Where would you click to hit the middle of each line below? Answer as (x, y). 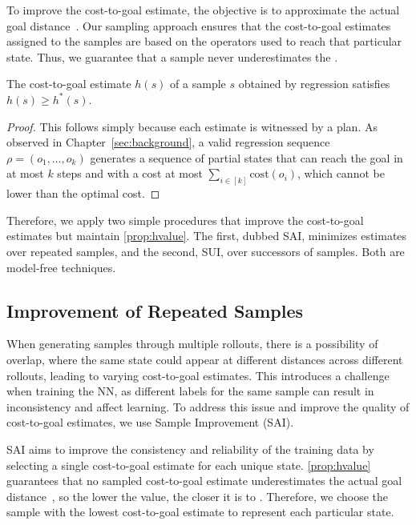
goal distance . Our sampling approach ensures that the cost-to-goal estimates (199, 25)
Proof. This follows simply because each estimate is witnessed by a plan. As (192, 126)
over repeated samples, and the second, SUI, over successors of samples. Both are (206, 251)
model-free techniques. (61, 267)
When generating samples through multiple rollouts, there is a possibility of (192, 344)
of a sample (198, 84)
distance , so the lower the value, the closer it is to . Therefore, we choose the (198, 496)
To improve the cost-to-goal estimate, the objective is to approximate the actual (203, 10)
